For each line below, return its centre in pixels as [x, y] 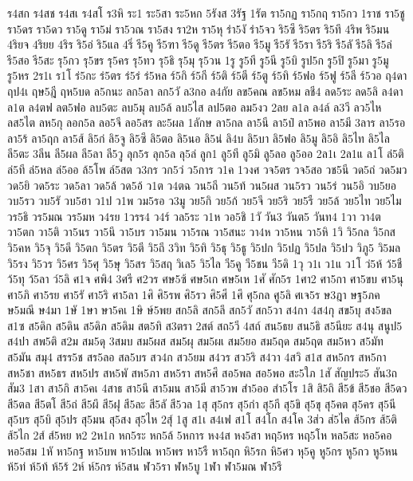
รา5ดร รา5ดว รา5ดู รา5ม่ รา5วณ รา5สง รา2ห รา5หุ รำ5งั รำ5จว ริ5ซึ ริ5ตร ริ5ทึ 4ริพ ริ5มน [199, 28]
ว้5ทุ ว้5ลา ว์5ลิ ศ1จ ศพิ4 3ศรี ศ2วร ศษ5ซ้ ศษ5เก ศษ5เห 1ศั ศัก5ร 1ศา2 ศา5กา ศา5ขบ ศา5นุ [206, 279]
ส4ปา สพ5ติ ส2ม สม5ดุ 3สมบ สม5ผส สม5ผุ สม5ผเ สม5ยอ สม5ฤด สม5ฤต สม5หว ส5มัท [195, 341]
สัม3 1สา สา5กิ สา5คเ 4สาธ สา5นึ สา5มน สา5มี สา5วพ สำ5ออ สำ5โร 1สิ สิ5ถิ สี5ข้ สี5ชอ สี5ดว [207, 388]
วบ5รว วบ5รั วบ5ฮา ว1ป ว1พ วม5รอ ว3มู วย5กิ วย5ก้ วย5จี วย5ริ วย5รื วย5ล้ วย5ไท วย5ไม [205, 201]
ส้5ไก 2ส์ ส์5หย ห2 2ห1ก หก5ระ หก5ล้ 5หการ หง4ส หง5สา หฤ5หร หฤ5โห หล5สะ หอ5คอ [200, 435]
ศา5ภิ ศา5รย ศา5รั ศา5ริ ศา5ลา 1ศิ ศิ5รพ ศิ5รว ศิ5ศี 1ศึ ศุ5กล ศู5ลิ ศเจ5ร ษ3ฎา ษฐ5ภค [194, 294]
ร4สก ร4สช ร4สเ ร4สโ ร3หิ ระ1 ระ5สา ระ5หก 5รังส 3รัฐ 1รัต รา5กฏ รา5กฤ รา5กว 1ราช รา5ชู [206, 13]
